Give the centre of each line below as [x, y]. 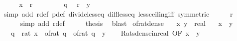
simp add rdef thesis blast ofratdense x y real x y [126, 23]
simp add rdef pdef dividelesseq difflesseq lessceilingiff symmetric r [118, 13]
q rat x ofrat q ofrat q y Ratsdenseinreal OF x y [105, 32]
